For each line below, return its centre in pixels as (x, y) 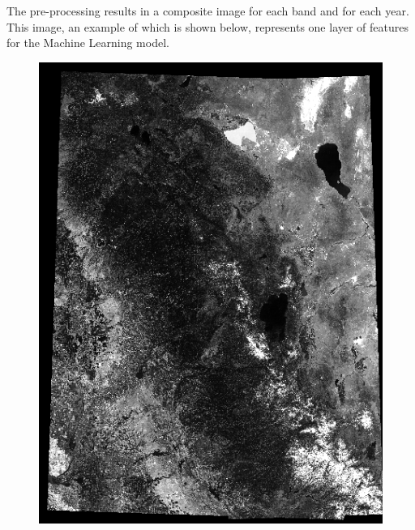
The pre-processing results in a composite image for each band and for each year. (208, 11)
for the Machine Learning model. (88, 43)
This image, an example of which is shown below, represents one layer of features (208, 26)
